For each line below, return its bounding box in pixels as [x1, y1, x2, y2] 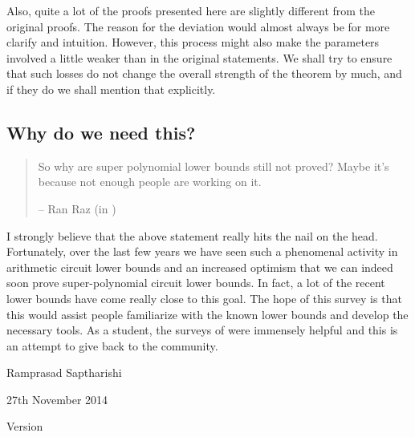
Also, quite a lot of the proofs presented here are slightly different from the [6, 2, 376, 18]
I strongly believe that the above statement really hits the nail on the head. [6, 227, 378, 244]
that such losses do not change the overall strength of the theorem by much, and [6, 65, 402, 82]
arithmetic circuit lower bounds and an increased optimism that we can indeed [6, 258, 393, 275]
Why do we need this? [6, 119, 196, 144]
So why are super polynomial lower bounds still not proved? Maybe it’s [38, 157, 389, 174]
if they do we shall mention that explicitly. [6, 80, 216, 97]
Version [6, 418, 43, 435]
